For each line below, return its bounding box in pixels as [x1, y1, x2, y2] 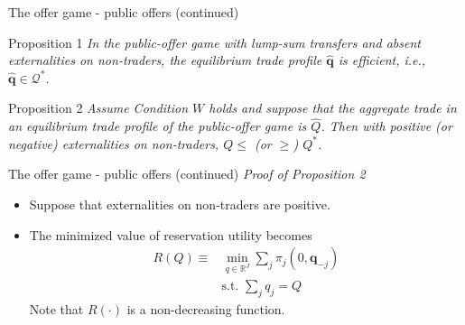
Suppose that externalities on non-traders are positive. [29, 194, 330, 213]
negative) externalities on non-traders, [8, 134, 219, 153]
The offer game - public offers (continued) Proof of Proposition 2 [8, 164, 366, 183]
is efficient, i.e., [338, 51, 426, 70]
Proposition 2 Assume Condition [8, 98, 189, 117]
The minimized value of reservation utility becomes [29, 225, 312, 244]
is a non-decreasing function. [126, 299, 285, 318]
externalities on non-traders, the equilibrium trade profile [8, 51, 322, 70]
